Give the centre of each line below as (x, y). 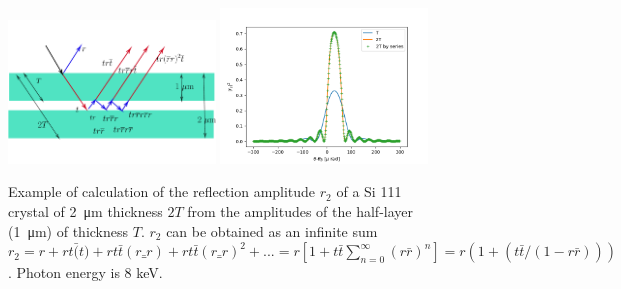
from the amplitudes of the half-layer (300, 211)
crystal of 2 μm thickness (85, 211)
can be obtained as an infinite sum (272, 230)
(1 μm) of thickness (68, 230)
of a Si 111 (369, 191)
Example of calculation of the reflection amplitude (162, 191)
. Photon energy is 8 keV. (85, 272)
